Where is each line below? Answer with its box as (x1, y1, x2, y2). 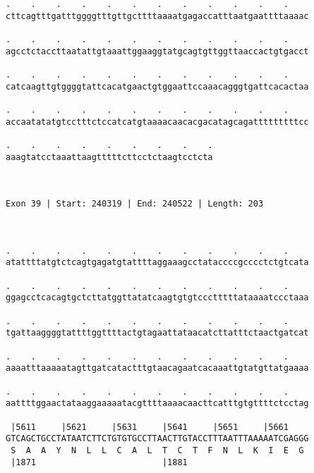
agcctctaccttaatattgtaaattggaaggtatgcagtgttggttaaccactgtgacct (6, 46, 309, 56)
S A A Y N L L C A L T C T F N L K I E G (11, 445, 304, 455)
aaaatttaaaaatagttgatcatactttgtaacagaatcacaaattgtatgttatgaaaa (6, 363, 309, 374)
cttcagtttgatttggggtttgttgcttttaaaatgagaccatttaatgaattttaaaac (6, 11, 309, 21)
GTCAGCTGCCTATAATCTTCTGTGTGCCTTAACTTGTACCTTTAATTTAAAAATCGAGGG (6, 434, 309, 444)
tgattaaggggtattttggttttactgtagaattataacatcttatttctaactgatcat (6, 328, 309, 338)
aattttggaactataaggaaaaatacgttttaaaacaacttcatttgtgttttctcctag (6, 398, 309, 409)
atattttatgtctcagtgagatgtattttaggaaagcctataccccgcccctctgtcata (6, 257, 309, 268)
